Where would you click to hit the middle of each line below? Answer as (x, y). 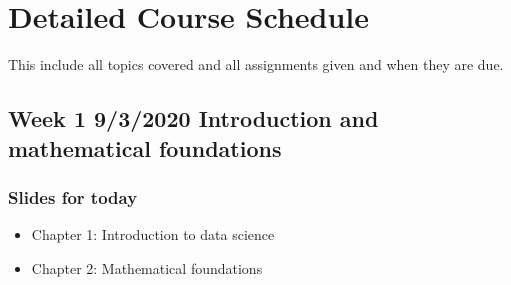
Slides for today (73, 196)
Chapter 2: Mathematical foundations (147, 267)
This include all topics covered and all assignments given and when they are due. (256, 64)
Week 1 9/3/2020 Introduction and (193, 118)
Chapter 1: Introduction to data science (153, 234)
